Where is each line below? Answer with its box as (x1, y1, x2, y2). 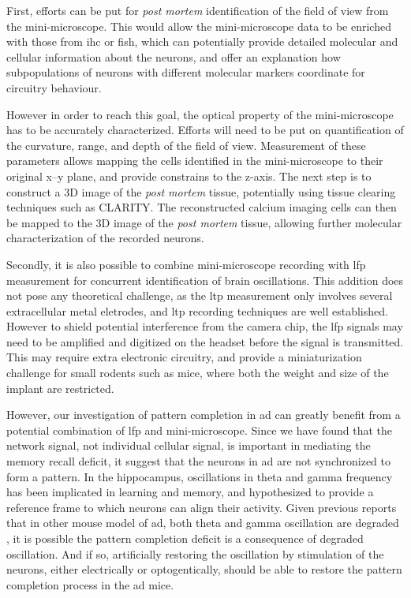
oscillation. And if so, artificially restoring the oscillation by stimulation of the (6, 545, 384, 562)
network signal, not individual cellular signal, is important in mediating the (6, 437, 371, 454)
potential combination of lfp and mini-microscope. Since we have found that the (6, 421, 392, 438)
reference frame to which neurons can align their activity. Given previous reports (6, 499, 397, 515)
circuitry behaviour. (6, 79, 102, 95)
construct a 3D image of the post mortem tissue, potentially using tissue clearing (6, 183, 396, 200)
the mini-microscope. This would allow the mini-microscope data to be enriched (6, 17, 391, 34)
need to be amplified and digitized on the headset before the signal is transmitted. (6, 333, 404, 349)
